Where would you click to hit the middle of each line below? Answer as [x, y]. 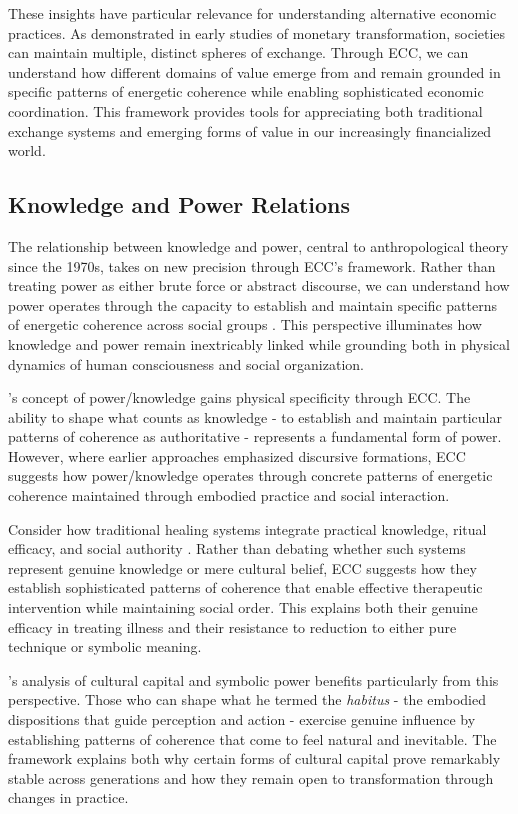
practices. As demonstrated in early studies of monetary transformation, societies [257, 32]
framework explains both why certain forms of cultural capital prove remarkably [254, 758]
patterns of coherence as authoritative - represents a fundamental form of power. [255, 436]
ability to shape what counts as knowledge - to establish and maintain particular [255, 416]
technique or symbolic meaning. [105, 646]
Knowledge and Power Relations [179, 204]
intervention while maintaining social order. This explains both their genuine [243, 607]
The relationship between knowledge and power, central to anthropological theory [258, 245]
